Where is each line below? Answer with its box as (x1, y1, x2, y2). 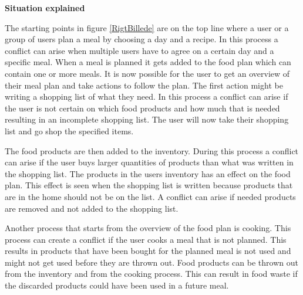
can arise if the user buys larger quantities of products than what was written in (5, 156, 294, 168)
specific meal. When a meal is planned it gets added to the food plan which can (5, 56, 291, 68)
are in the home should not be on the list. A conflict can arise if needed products (5, 190, 296, 202)
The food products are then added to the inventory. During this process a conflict (5, 144, 299, 157)
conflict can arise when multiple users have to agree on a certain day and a (5, 44, 274, 56)
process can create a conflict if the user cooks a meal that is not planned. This (5, 233, 287, 245)
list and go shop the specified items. (5, 124, 134, 137)
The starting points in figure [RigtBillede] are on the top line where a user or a (5, 21, 289, 33)
